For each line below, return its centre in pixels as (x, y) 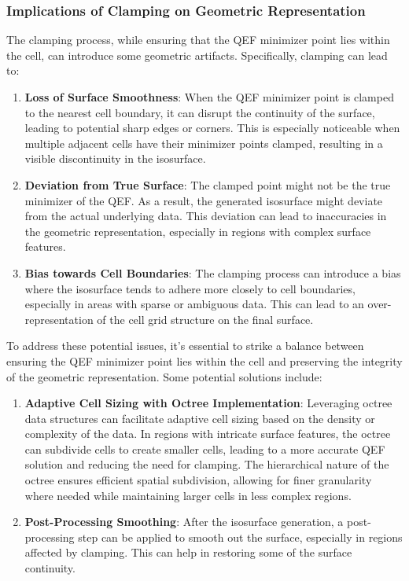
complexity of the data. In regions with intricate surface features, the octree (208, 434)
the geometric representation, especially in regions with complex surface (198, 231)
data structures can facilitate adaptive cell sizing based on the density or (200, 418)
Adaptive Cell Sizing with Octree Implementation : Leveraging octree (208, 403)
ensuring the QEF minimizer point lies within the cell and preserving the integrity (204, 360)
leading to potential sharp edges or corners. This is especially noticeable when (212, 128)
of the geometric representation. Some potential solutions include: (164, 376)
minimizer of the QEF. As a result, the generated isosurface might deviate (204, 200)
